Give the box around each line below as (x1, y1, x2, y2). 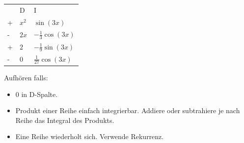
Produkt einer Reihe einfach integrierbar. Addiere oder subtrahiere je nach (15, 105, 240, 116)
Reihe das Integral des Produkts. (15, 115, 114, 125)
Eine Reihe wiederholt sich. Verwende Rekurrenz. (15, 131, 164, 142)
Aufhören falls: (4, 72, 48, 82)
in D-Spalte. (21, 89, 58, 99)
